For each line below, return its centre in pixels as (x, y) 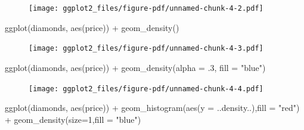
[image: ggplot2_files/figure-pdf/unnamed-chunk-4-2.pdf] (146, 8)
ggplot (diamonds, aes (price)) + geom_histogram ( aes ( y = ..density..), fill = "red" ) (152, 108)
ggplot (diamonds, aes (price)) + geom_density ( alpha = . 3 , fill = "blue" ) (135, 67)
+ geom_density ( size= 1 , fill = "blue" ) (73, 119)
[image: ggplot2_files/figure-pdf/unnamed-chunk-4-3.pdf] (146, 49)
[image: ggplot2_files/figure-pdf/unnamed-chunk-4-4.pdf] (146, 89)
